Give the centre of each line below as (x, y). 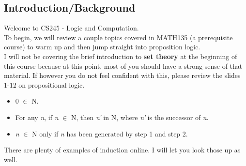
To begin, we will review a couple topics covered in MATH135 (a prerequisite (118, 37)
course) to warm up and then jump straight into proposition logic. (102, 47)
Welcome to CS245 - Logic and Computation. (71, 28)
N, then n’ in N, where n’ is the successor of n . (140, 117)
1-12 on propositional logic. (44, 84)
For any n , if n (37, 117)
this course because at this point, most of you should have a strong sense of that (123, 66)
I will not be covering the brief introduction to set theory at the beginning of (121, 56)
